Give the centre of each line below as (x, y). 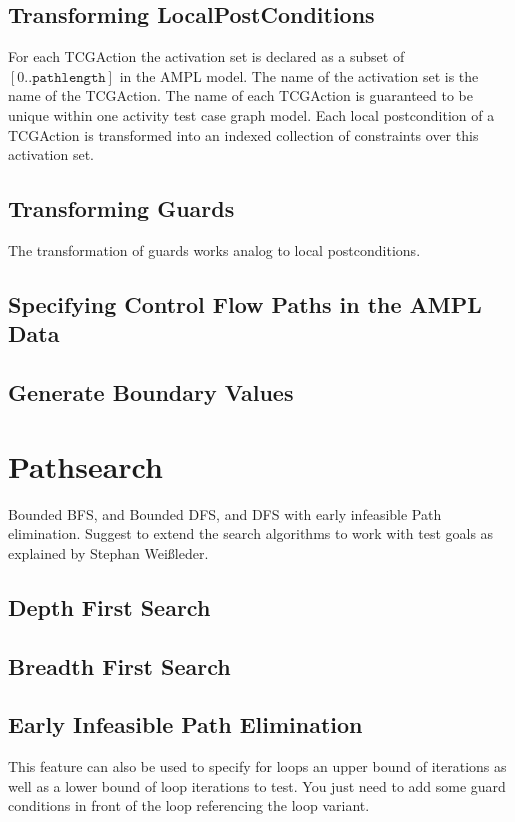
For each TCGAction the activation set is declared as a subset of (206, 56)
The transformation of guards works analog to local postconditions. (214, 249)
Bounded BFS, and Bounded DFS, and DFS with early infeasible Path (225, 513)
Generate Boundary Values (151, 392)
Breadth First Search (119, 665)
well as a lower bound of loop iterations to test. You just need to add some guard (257, 785)
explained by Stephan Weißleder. (108, 552)
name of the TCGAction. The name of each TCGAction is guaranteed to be (240, 95)
